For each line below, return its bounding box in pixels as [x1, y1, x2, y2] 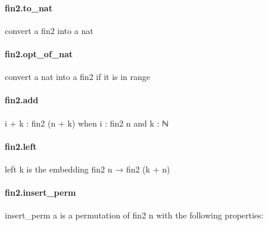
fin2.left [5, 140, 37, 152]
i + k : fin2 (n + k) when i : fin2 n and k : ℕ [5, 116, 169, 129]
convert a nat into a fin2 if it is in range [5, 70, 151, 83]
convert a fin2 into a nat [5, 24, 94, 36]
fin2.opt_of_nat [5, 47, 73, 60]
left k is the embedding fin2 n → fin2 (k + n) [5, 162, 170, 175]
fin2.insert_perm [5, 186, 76, 199]
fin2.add [5, 94, 39, 106]
